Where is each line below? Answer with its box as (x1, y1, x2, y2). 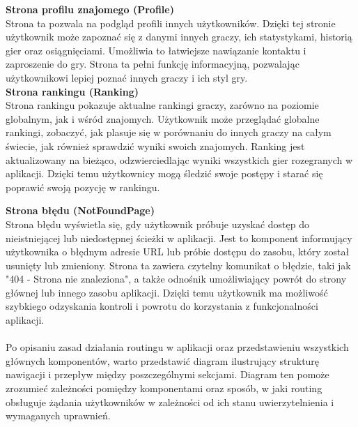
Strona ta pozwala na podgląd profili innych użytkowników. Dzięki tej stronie (6, 15, 336, 30)
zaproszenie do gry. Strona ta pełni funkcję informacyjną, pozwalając (6, 57, 299, 71)
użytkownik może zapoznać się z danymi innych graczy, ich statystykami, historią (6, 29, 352, 44)
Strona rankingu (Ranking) (6, 84, 139, 98)
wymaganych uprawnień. (6, 408, 111, 423)
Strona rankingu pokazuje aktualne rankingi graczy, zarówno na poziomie (6, 98, 319, 112)
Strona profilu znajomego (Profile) (6, 2, 174, 16)
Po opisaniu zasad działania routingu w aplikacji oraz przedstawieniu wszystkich (6, 340, 349, 354)
